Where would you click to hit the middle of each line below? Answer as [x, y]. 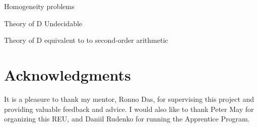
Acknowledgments [68, 74]
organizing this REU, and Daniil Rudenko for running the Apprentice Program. [127, 119]
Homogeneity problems [39, 6]
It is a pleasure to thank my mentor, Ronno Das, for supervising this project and [129, 99]
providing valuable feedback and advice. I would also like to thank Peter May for [129, 109]
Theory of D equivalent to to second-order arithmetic [86, 40]
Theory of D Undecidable [43, 23]
